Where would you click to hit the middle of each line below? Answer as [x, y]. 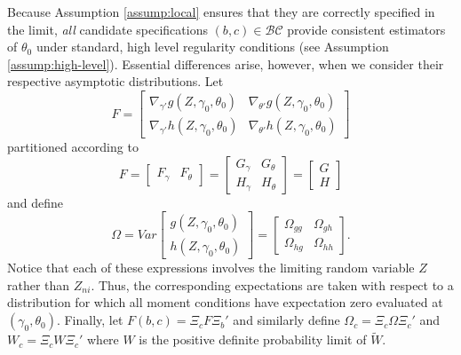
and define [36, 202]
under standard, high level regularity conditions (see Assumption [212, 47]
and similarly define [286, 320]
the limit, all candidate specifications [107, 29]
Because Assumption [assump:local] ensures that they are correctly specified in [221, 12]
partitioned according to [73, 147]
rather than [39, 284]
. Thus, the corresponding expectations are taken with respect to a [272, 284]
